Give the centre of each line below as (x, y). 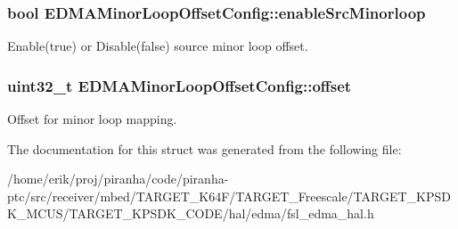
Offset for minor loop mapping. (92, 119)
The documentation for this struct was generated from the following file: (204, 148)
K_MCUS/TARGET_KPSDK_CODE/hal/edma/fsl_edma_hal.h (191, 213)
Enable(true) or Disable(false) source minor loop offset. (158, 46)
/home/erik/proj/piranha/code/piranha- (118, 179)
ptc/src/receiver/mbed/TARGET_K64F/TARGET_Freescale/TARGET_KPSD (229, 196)
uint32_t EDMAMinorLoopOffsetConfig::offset (180, 85)
